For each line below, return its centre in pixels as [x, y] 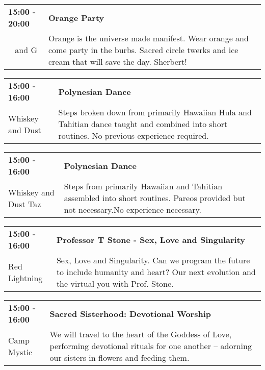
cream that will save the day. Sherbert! [118, 61]
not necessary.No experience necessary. [133, 209]
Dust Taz [25, 204]
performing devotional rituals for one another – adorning [151, 346]
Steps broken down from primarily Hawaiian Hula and [155, 112]
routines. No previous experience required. [134, 135]
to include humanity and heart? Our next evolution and [156, 272]
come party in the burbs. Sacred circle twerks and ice [143, 50]
